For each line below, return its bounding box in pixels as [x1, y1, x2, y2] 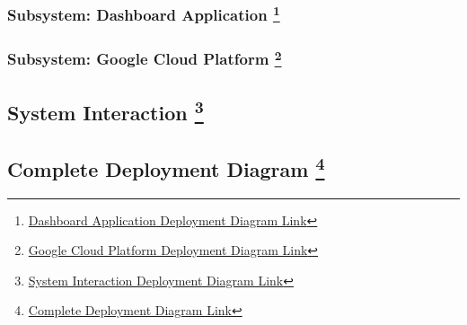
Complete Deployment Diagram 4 [7, 151, 325, 182]
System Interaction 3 [7, 94, 204, 126]
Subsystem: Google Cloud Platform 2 [7, 46, 282, 70]
